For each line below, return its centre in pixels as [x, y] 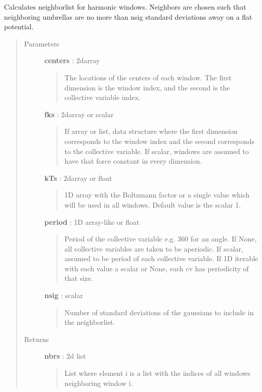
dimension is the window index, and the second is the [147, 87]
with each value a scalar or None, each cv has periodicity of [157, 268]
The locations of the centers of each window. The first [148, 77]
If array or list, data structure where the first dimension [151, 131]
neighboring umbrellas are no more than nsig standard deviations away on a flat [128, 16]
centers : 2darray [72, 60]
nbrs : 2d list [65, 356]
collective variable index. [102, 97]
